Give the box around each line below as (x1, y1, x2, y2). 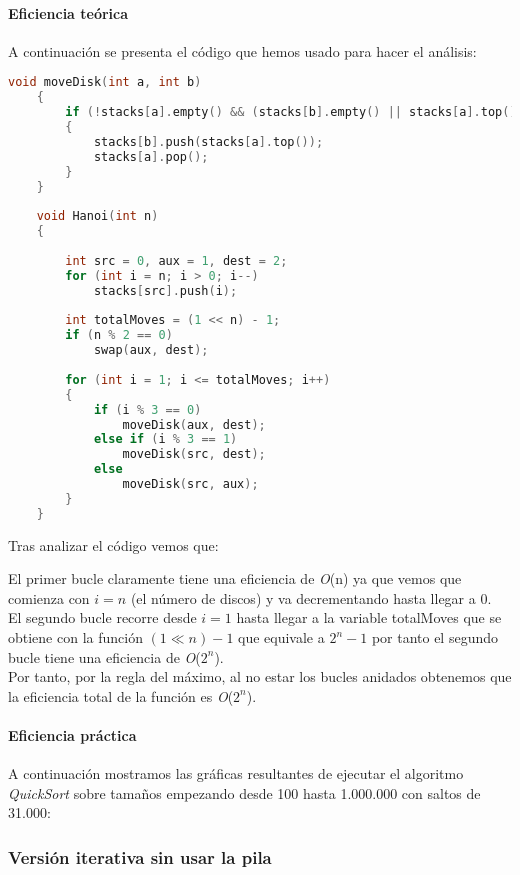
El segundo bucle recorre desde (8, 607, 197, 628)
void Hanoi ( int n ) (36, 209, 159, 224)
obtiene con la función (8, 627, 143, 648)
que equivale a (238, 627, 325, 648)
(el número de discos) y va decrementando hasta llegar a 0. (130, 587, 492, 608)
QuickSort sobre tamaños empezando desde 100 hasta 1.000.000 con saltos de (8, 782, 481, 803)
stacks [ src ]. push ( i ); (93, 283, 238, 298)
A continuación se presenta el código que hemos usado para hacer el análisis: (8, 40, 477, 61)
